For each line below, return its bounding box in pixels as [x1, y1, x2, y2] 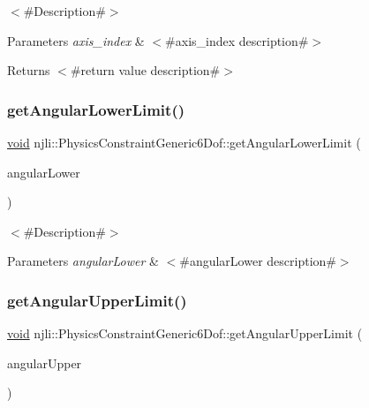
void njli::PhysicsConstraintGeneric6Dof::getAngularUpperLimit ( [7, 324, 363, 343]
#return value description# [70, 61, 221, 79]
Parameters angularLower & [7, 252, 159, 270]
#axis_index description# [165, 31, 309, 49]
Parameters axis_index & [7, 31, 145, 49]
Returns [7, 61, 50, 79]
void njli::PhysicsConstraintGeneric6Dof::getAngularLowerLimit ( [7, 133, 361, 151]
